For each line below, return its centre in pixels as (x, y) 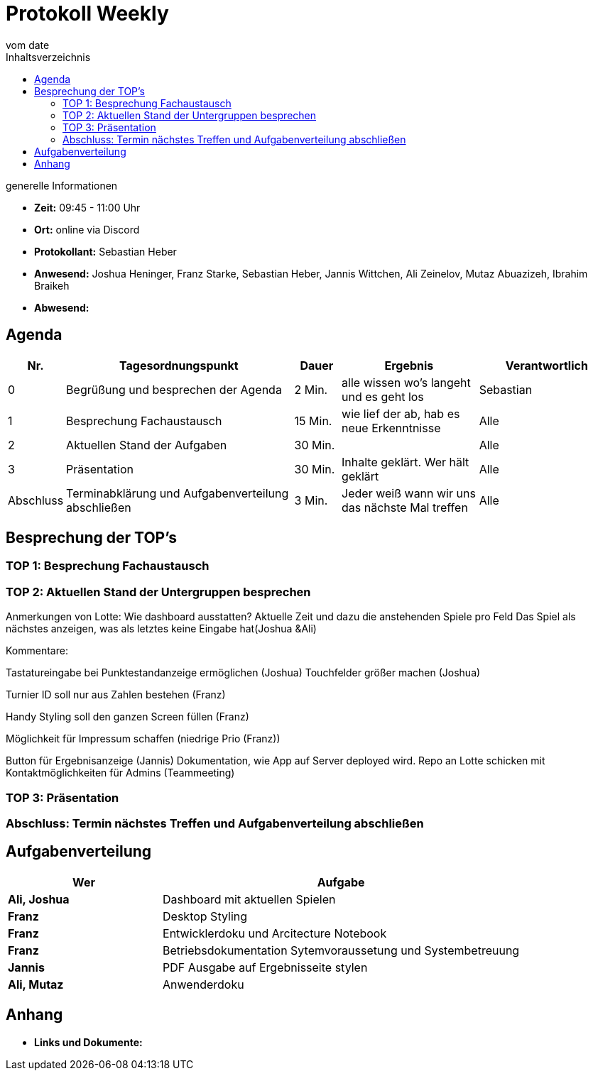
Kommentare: (37, 651)
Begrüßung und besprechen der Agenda (174, 389)
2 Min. (311, 389)
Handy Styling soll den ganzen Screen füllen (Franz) (127, 717)
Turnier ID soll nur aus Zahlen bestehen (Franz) (116, 695)
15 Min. (313, 421)
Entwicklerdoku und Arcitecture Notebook (275, 933)
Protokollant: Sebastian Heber (105, 251)
